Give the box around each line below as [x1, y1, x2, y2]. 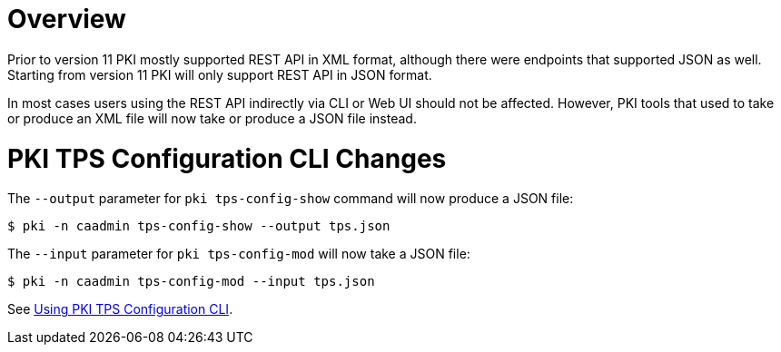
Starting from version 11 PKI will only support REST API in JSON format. [7, 66, 432, 83]
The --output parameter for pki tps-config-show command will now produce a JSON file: [7, 191, 574, 207]
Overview [7, 4, 126, 34]
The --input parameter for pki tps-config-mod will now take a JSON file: [7, 246, 470, 262]
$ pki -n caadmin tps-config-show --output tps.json [7, 219, 390, 234]
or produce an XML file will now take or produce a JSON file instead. [7, 110, 417, 126]
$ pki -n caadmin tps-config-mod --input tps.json [7, 274, 375, 289]
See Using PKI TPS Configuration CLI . [7, 301, 233, 318]
